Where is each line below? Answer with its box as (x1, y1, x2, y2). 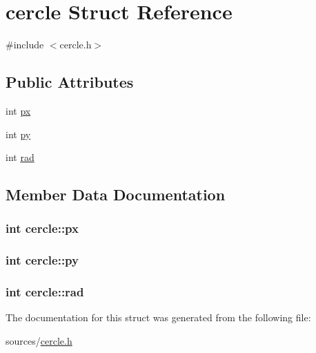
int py (6, 126, 31, 141)
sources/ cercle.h (6, 333, 72, 347)
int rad (6, 150, 34, 164)
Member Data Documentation (6, 184, 226, 205)
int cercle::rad (6, 283, 84, 300)
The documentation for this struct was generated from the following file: (6, 310, 311, 325)
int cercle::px (6, 220, 79, 237)
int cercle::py (6, 251, 79, 269)
